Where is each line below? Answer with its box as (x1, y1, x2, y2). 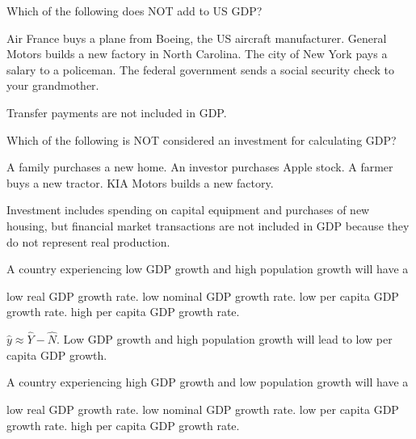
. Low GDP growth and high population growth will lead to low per (56, 331, 393, 348)
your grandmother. (6, 77, 99, 94)
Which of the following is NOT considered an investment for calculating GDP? (6, 131, 397, 148)
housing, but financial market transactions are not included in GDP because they (6, 217, 410, 234)
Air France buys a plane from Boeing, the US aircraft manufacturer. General (6, 29, 387, 46)
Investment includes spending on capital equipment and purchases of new (6, 201, 370, 218)
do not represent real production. (6, 233, 170, 250)
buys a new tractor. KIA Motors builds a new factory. (6, 174, 274, 191)
